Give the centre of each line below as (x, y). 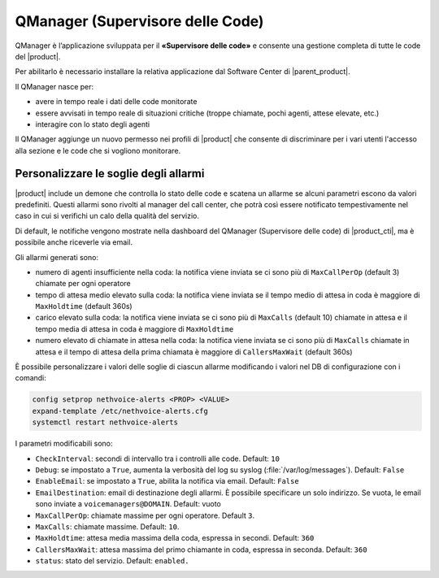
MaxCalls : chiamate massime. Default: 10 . (107, 526)
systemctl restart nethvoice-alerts (105, 422)
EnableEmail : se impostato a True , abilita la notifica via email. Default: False (167, 481)
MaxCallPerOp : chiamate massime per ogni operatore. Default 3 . (145, 515)
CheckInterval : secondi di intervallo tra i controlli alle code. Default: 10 (158, 458)
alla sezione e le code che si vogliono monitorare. (98, 150)
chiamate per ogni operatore (83, 284)
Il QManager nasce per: (54, 86)
